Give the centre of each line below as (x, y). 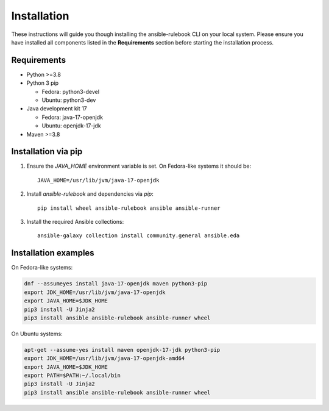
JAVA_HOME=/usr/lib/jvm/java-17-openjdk (98, 180)
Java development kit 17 (57, 109)
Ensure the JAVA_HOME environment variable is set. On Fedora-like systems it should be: (139, 166)
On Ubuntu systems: (37, 334)
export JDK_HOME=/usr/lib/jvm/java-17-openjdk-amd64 (104, 359)
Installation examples (53, 253)
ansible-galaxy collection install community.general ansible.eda (139, 236)
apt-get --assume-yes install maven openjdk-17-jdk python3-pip (122, 350)
